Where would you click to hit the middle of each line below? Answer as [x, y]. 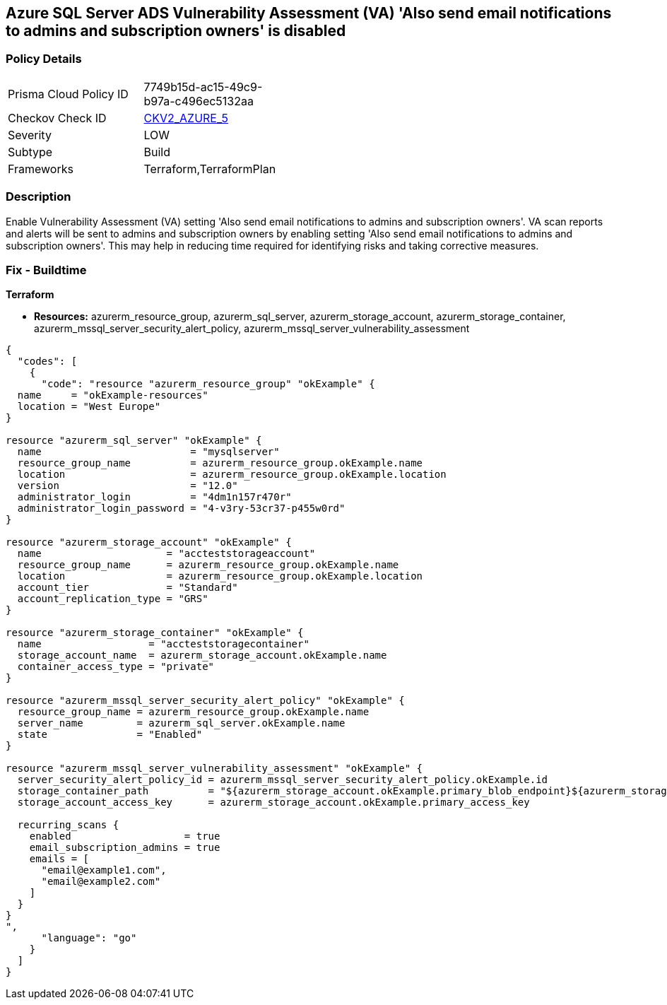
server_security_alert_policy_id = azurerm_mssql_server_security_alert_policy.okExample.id [283, 780]
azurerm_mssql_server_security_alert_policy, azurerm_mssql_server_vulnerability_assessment [252, 329]
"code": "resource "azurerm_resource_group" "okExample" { [208, 384]
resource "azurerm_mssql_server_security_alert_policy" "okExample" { [205, 701]
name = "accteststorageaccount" [166, 554]
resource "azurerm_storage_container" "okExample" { [155, 633]
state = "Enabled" [110, 735]
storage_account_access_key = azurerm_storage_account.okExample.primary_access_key [273, 803]
